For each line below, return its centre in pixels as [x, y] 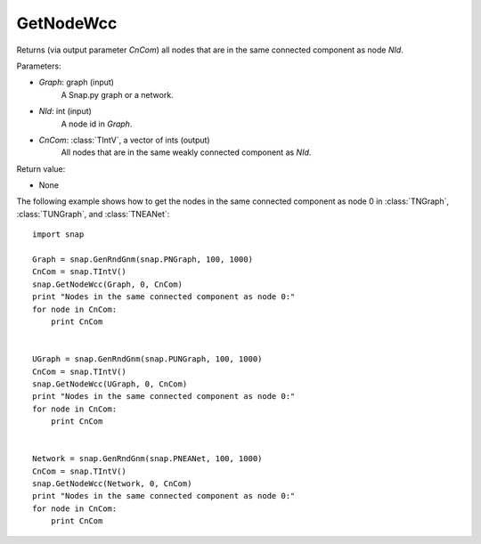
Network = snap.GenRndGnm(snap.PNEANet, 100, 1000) [147, 459]
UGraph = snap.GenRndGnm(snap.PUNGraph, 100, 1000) [147, 359]
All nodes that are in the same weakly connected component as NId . [186, 152]
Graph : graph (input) [77, 82]
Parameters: [39, 66]
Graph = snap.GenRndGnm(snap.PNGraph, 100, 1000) [143, 260]
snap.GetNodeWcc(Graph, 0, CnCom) [107, 284]
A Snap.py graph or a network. [117, 94]
